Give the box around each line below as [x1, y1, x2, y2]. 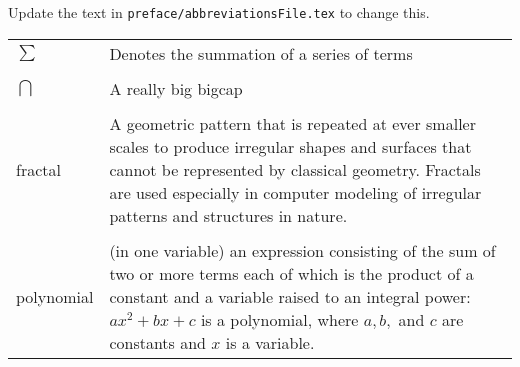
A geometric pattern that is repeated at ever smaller [109, 111, 476, 135]
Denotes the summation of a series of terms [109, 41, 413, 65]
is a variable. [225, 330, 315, 354]
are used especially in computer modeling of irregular [109, 180, 482, 204]
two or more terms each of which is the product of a [109, 261, 474, 285]
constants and [109, 330, 206, 354]
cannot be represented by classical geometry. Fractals [109, 157, 481, 181]
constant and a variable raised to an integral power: [109, 284, 471, 308]
